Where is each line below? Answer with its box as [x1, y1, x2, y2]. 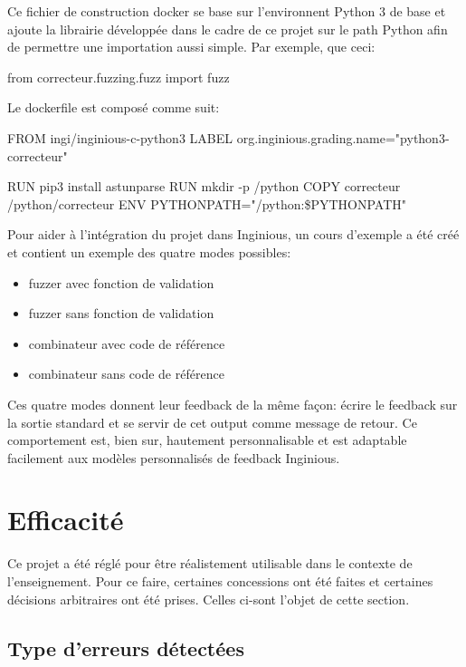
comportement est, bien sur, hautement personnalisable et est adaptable [7, 430, 407, 449]
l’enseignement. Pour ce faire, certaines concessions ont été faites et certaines [7, 572, 433, 590]
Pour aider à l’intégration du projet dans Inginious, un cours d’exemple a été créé [7, 225, 460, 244]
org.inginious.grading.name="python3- [236, 128, 450, 147]
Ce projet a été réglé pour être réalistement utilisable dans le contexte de [7, 554, 413, 573]
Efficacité [7, 501, 124, 538]
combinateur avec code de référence [28, 333, 225, 353]
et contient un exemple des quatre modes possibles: [7, 242, 291, 261]
